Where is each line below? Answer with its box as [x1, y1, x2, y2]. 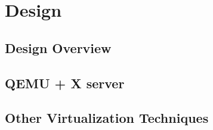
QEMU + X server [5, 73, 125, 92]
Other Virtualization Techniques [5, 109, 209, 127]
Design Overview [5, 38, 112, 57]
